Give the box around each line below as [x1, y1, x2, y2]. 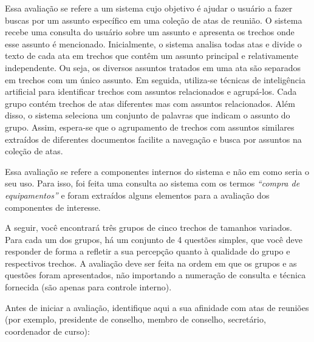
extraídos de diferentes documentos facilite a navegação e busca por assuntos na [5, 132, 302, 145]
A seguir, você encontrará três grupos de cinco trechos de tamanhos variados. [5, 221, 292, 234]
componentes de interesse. [5, 200, 101, 213]
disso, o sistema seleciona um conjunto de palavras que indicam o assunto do [5, 109, 290, 121]
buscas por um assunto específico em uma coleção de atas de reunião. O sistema [5, 13, 302, 26]
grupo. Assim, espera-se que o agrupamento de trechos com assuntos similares [5, 120, 295, 133]
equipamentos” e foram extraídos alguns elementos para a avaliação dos [5, 188, 270, 201]
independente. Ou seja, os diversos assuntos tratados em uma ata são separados [5, 61, 301, 74]
